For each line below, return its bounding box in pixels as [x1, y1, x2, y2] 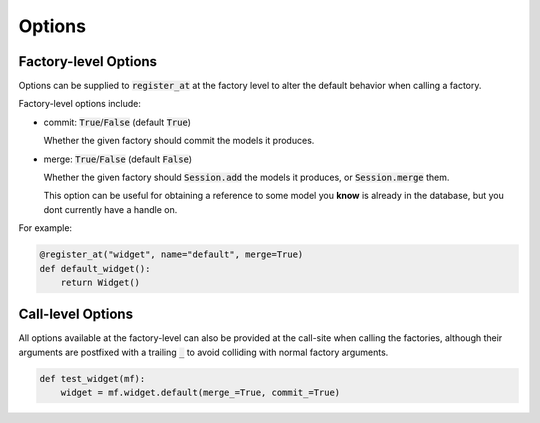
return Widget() [60, 276, 140, 288]
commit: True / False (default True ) [43, 116, 192, 128]
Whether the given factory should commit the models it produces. [43, 135, 315, 147]
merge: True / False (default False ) [43, 153, 193, 165]
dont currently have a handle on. [43, 203, 178, 215]
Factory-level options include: [18, 98, 142, 110]
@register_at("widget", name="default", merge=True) [39, 249, 304, 260]
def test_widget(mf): [39, 373, 146, 384]
